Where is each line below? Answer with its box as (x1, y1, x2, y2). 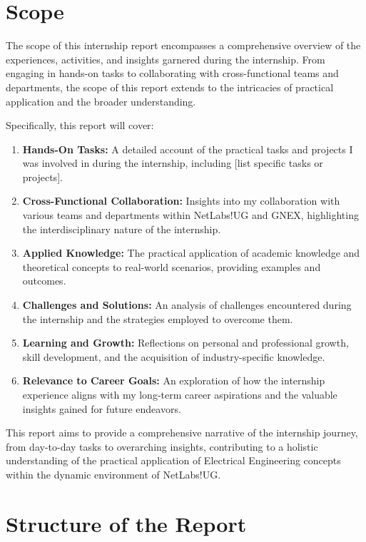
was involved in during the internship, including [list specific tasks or (22, 155, 323, 170)
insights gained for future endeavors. (22, 401, 181, 416)
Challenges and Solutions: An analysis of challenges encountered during (22, 297, 352, 312)
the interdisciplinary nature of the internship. (22, 221, 221, 236)
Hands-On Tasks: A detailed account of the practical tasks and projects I (22, 141, 353, 156)
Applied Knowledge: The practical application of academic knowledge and (22, 245, 360, 260)
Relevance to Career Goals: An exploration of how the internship (22, 373, 325, 388)
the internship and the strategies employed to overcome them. (22, 311, 293, 326)
